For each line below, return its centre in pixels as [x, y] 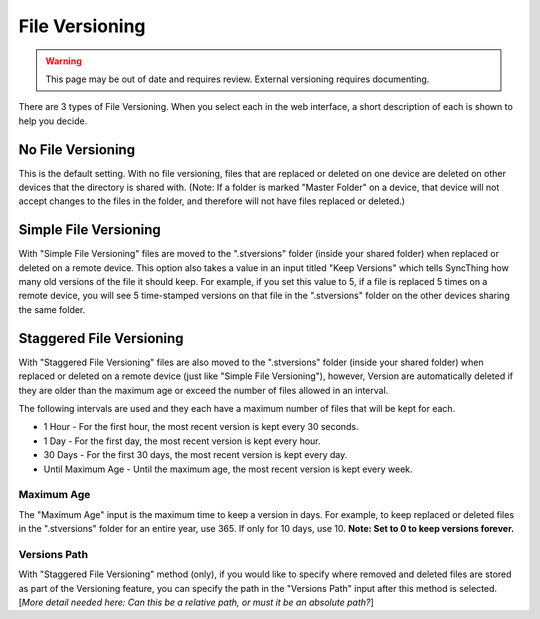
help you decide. [53, 121]
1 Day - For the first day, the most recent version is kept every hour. [182, 441]
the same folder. [52, 309]
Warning [63, 61]
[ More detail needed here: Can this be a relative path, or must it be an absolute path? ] [196, 602]
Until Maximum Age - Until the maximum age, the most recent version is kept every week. [228, 469]
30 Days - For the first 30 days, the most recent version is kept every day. [195, 455]
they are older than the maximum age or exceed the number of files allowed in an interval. [203, 390]
